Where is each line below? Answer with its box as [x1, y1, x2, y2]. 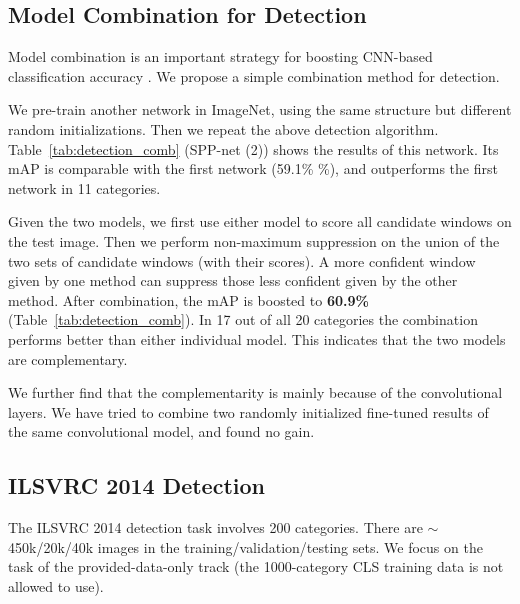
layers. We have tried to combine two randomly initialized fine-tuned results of [8, 401, 489, 422]
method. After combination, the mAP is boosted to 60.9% [8, 289, 369, 310]
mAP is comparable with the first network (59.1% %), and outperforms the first [8, 158, 498, 179]
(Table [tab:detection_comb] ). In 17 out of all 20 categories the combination [8, 309, 478, 330]
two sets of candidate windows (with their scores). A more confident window [8, 250, 476, 271]
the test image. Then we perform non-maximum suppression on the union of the [8, 230, 500, 251]
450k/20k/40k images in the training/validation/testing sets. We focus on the [8, 536, 483, 557]
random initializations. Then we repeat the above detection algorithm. [8, 118, 439, 139]
